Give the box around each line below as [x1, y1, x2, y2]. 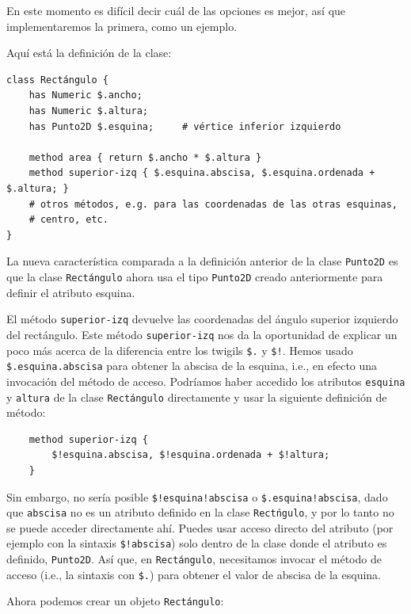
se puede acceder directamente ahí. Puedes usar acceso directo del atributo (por [6, 519, 394, 536]
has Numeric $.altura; [29, 105, 148, 116]
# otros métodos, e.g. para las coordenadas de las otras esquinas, [29, 198, 398, 210]
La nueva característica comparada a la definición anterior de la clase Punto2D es [6, 253, 398, 269]
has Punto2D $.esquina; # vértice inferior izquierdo [29, 120, 341, 132]
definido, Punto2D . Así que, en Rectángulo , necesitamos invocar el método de [6, 551, 382, 567]
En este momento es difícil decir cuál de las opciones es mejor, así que [6, 2, 346, 18]
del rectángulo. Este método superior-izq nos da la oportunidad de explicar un [6, 326, 398, 342]
